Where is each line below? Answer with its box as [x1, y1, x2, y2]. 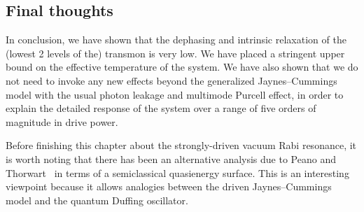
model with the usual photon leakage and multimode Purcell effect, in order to [6, 87, 344, 101]
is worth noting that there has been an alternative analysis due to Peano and [6, 151, 336, 166]
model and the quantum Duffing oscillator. [6, 192, 188, 207]
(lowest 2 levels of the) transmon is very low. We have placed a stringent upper [6, 45, 345, 60]
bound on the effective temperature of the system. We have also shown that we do [6, 59, 358, 74]
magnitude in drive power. [6, 114, 118, 129]
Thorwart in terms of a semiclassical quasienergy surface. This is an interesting [6, 165, 349, 180]
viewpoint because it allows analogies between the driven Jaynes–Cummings [6, 179, 332, 194]
